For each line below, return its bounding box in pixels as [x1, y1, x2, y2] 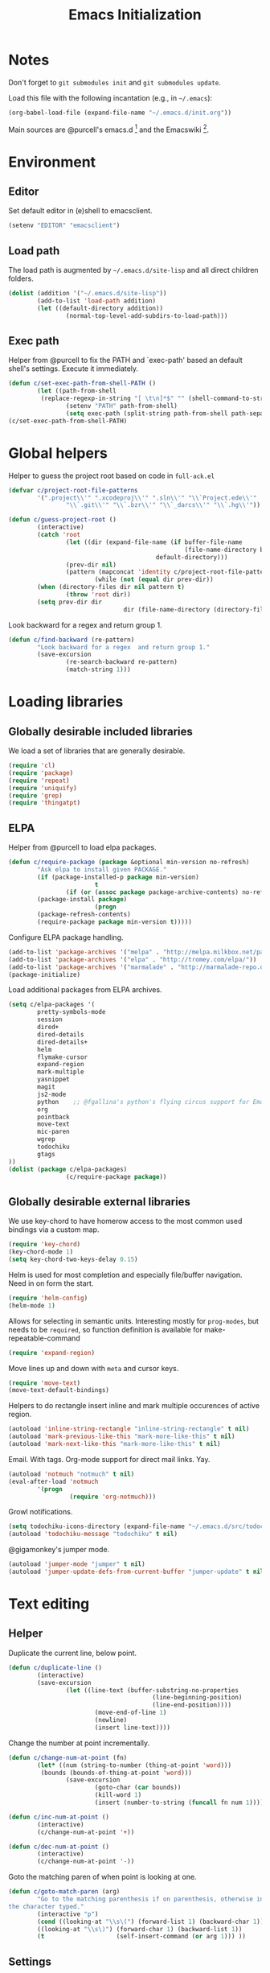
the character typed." [8, 1902, 84, 1910]
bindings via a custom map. [8, 1225, 100, 1234]
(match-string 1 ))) [65, 665, 131, 673]
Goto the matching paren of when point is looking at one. [8, 1872, 197, 1882]
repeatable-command [8, 1333, 80, 1343]
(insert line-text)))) [94, 1724, 171, 1732]
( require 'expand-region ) [8, 1349, 95, 1357]
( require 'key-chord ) [8, 1241, 81, 1249]
